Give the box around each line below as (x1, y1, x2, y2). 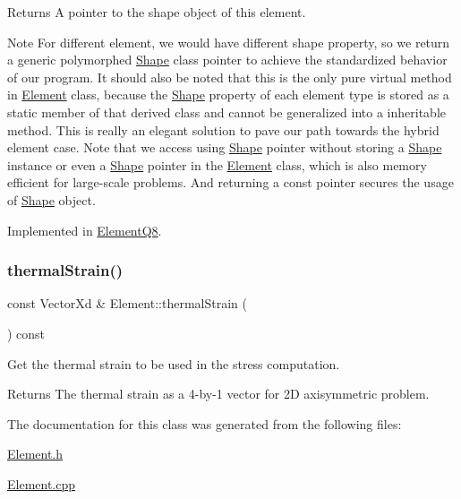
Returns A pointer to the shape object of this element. (7, 3, 306, 21)
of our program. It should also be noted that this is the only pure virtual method (7, 67, 452, 86)
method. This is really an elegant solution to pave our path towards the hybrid (7, 120, 440, 139)
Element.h (7, 444, 64, 463)
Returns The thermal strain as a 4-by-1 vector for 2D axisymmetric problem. (7, 384, 430, 403)
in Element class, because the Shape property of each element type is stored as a (7, 85, 449, 104)
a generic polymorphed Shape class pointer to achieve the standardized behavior (7, 50, 448, 69)
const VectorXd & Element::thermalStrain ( (7, 294, 247, 313)
